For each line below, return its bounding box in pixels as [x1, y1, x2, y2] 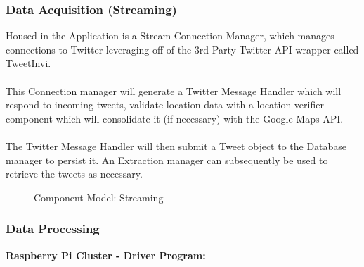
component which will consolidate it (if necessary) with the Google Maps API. [6, 111, 344, 125]
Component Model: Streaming [34, 190, 164, 204]
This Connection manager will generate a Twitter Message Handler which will [6, 83, 342, 98]
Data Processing [6, 220, 100, 237]
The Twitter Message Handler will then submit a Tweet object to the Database [6, 138, 347, 153]
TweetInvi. [6, 56, 51, 70]
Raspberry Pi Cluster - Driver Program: [6, 247, 206, 262]
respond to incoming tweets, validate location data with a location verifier [6, 97, 324, 112]
